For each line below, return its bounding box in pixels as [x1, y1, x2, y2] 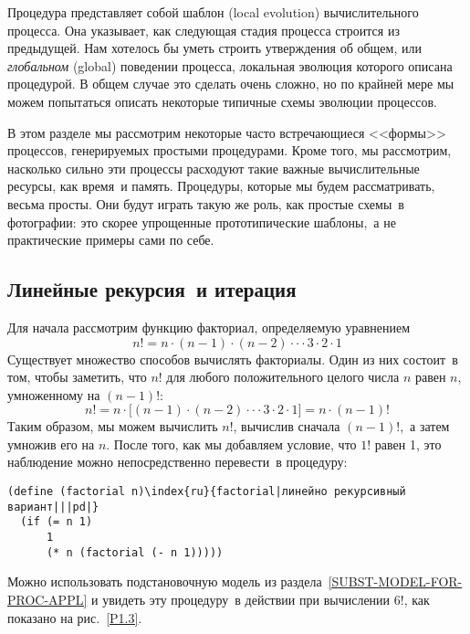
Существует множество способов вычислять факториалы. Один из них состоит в [7, 349, 458, 368]
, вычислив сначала [233, 417, 340, 436]
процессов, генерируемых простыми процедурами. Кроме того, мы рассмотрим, [7, 141, 452, 160]
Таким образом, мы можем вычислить [7, 417, 218, 436]
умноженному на [7, 385, 100, 404]
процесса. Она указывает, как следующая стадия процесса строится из [7, 20, 400, 39]
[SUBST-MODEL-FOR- [328, 572, 463, 591]
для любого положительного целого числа [166, 367, 400, 386]
